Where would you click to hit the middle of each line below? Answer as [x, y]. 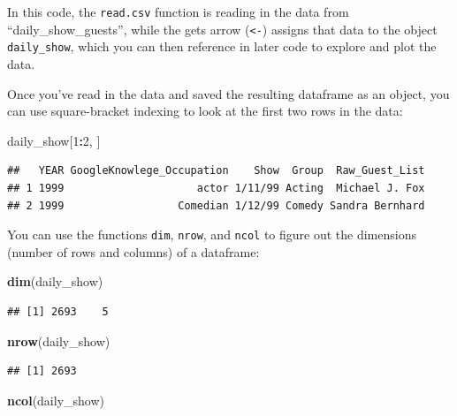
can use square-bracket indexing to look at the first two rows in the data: [205, 111]
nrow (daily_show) [59, 340]
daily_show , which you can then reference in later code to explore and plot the [222, 46]
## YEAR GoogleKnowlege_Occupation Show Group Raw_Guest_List [216, 171]
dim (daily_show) [55, 281]
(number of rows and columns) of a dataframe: [133, 251]
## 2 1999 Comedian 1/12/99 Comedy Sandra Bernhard [216, 205]
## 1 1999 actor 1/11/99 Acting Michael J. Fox [216, 188]
